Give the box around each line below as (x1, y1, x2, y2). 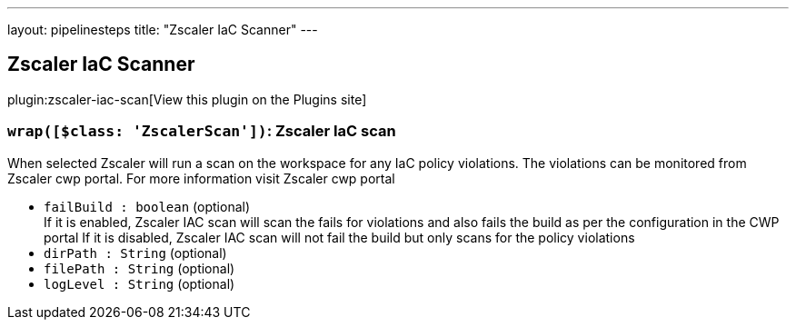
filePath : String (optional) (44, 260, 235, 276)
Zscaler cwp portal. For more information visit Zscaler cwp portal (7, 170, 395, 186)
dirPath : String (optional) (44, 244, 227, 261)
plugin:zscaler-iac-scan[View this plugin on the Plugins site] (7, 91, 367, 107)
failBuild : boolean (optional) (44, 198, 251, 214)
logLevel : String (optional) (44, 275, 235, 292)
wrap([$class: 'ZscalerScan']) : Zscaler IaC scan (7, 122, 396, 141)
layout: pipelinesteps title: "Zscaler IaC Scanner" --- (7, 22, 318, 37)
